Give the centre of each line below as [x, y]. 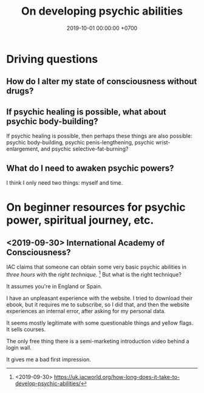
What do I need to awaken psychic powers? [90, 168]
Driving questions [52, 59]
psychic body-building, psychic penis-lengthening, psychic [80, 143]
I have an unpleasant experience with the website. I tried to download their [100, 298]
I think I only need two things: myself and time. [65, 182]
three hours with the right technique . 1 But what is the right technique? [94, 274]
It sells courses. [26, 329]
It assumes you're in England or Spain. [54, 286]
